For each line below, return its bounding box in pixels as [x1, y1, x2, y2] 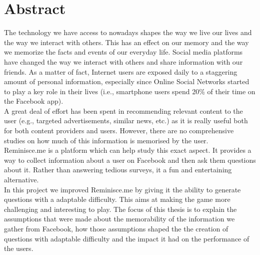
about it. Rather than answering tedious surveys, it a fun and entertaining [4, 164, 232, 175]
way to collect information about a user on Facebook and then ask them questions [4, 154, 256, 165]
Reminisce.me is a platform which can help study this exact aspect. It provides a [4, 145, 251, 155]
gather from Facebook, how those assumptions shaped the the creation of [4, 223, 228, 233]
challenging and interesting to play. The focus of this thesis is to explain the [4, 203, 237, 214]
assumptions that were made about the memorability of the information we [4, 213, 235, 224]
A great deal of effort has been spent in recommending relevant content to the [4, 105, 243, 116]
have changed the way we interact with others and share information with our [4, 56, 243, 67]
